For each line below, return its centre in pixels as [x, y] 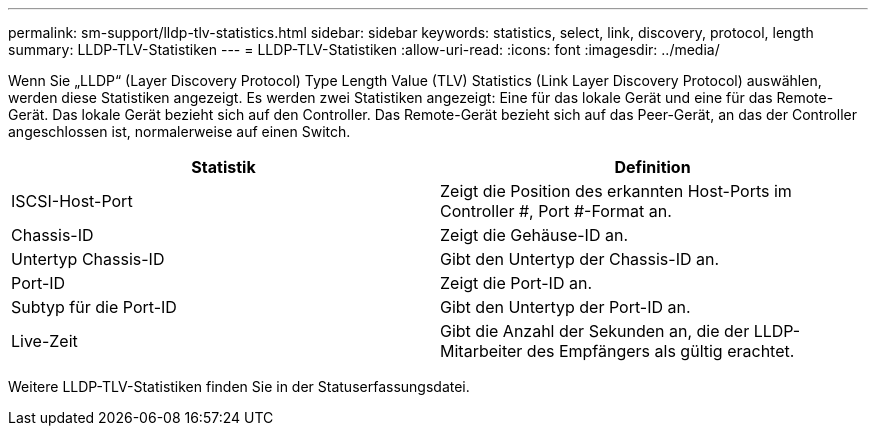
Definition [652, 167]
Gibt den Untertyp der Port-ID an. [565, 307]
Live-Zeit [44, 341]
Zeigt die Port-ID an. [516, 283]
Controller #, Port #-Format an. [556, 211]
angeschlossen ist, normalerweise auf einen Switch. [179, 131]
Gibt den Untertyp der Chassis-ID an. [580, 259]
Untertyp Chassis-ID [88, 259]
